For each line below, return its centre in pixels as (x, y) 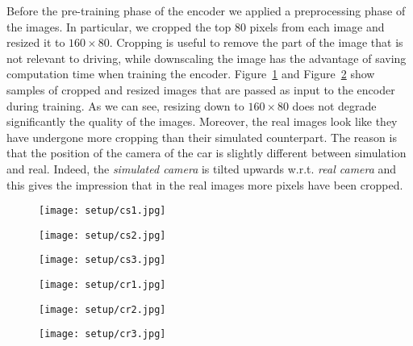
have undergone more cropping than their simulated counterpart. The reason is (202, 137)
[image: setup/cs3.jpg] (102, 260)
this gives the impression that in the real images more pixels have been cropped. (205, 184)
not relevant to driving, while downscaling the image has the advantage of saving (206, 58)
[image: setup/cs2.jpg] (102, 235)
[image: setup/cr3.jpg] (102, 334)
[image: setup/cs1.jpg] (102, 211)
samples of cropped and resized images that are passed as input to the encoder (201, 89)
